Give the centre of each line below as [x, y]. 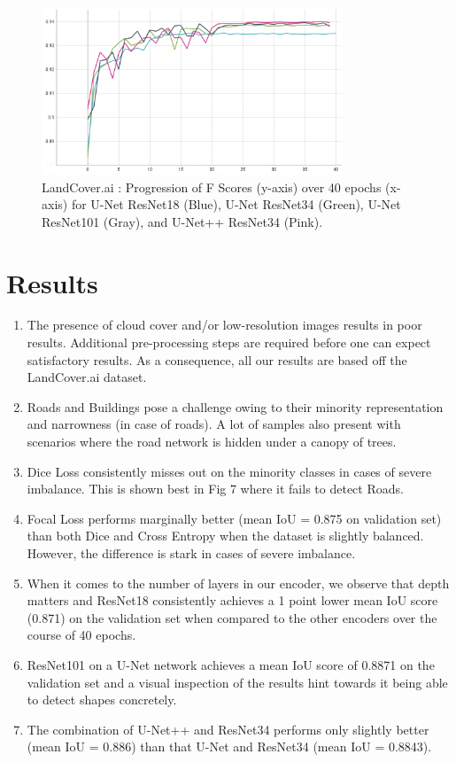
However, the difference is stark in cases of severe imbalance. [191, 553]
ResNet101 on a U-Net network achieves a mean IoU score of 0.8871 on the [231, 664]
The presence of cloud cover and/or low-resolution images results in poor [224, 325]
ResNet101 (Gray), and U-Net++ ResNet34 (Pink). [182, 221]
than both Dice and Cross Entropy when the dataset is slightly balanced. [225, 536]
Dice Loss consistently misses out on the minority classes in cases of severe [229, 471]
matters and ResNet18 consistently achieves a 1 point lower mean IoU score [232, 600]
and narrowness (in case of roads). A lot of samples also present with [214, 424]
